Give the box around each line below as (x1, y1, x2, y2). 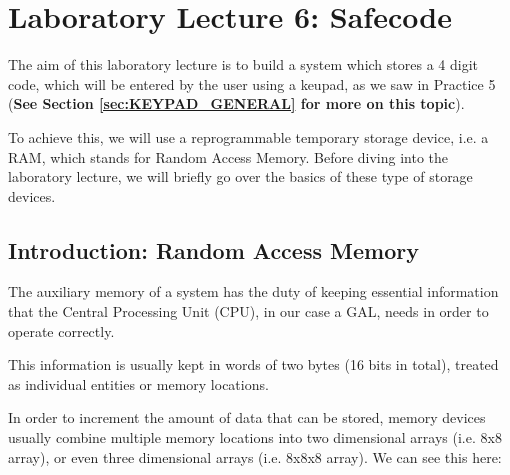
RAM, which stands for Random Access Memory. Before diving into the (8, 146, 449, 167)
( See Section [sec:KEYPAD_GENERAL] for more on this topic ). (8, 93, 465, 114)
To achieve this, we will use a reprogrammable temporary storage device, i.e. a (8, 126, 489, 147)
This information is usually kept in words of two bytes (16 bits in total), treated (8, 354, 499, 375)
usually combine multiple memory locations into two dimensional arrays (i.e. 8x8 (8, 427, 502, 448)
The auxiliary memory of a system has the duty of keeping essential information (8, 281, 499, 302)
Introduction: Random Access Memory (8, 234, 419, 265)
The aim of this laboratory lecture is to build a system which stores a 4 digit (8, 54, 478, 75)
